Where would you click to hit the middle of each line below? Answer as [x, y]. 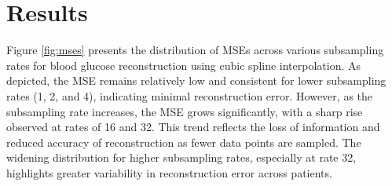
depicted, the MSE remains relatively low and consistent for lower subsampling [196, 80]
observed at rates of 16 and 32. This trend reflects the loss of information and [193, 127]
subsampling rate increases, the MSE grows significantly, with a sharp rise [185, 111]
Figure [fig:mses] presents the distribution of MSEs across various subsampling [195, 50]
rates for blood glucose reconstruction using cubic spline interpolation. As [184, 65]
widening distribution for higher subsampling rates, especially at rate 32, [181, 157]
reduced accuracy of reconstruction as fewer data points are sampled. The [184, 142]
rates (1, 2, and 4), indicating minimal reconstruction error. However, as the [190, 95]
